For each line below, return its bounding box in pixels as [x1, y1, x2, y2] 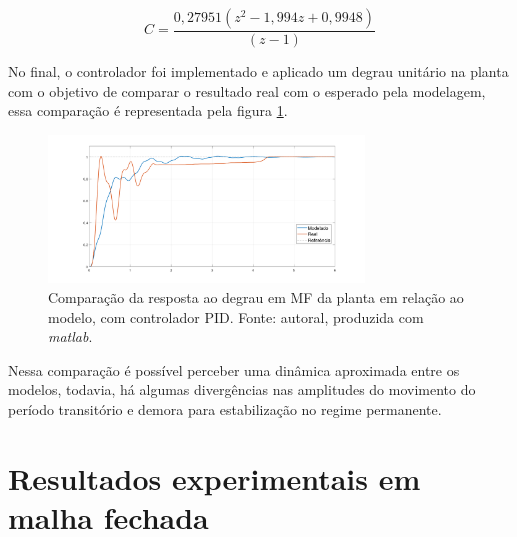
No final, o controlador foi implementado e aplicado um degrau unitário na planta [8, 61, 509, 82]
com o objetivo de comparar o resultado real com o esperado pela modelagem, [8, 80, 486, 101]
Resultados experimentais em [8, 457, 421, 498]
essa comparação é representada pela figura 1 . [8, 100, 288, 121]
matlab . [48, 326, 93, 347]
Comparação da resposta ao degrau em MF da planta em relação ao [48, 286, 464, 307]
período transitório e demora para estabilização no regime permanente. [8, 398, 442, 419]
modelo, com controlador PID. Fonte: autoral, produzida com [48, 306, 424, 327]
